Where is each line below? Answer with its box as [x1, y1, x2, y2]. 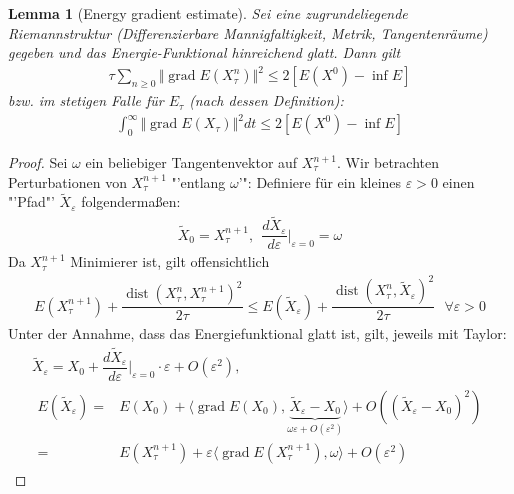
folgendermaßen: [81, 191, 181, 212]
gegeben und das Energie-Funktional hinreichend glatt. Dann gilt [8, 42, 401, 63]
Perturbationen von [8, 171, 127, 192]
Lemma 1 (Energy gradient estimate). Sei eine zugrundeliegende [8, 3, 408, 23]
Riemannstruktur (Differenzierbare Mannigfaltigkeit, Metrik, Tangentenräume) [8, 22, 488, 43]
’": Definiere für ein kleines [238, 171, 402, 192]
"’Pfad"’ [8, 191, 55, 212]
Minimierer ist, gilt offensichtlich [70, 251, 270, 272]
